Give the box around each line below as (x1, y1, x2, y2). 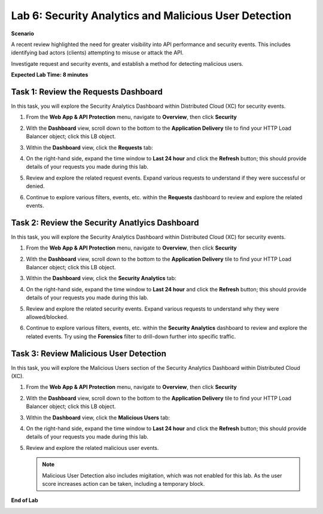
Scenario (11, 30, 34, 37)
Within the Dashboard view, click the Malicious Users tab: (26, 413, 170, 421)
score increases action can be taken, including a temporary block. (42, 480, 205, 487)
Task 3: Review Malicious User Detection (11, 348, 167, 358)
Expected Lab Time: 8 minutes (11, 71, 89, 78)
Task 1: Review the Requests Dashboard (11, 87, 163, 97)
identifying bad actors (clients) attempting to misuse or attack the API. (11, 49, 184, 56)
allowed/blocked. (26, 313, 69, 320)
